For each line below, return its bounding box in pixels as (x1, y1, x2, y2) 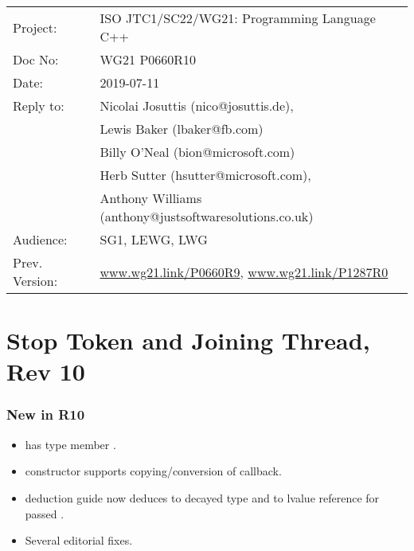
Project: (13, 18, 57, 37)
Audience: (13, 230, 68, 248)
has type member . (25, 436, 116, 452)
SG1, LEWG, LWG (100, 230, 208, 248)
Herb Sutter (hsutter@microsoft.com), (100, 166, 311, 184)
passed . (25, 505, 64, 522)
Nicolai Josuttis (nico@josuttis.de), (100, 96, 294, 115)
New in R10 (6, 404, 85, 424)
